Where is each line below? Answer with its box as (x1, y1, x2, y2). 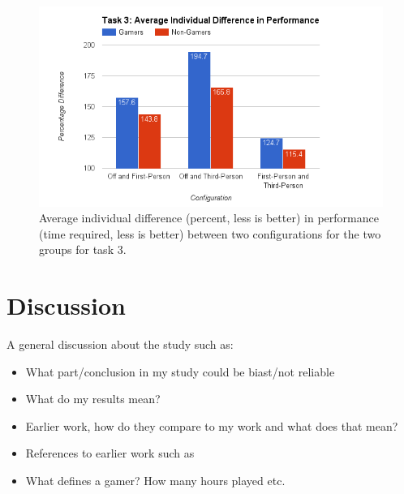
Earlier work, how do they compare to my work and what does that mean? (25, 417, 398, 434)
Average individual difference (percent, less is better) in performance (39, 209, 379, 226)
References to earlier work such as (25, 445, 195, 462)
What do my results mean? (25, 390, 161, 407)
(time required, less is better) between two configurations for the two (39, 225, 381, 242)
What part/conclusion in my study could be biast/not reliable (25, 363, 335, 380)
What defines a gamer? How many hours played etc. (25, 472, 286, 489)
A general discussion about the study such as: (6, 336, 234, 353)
